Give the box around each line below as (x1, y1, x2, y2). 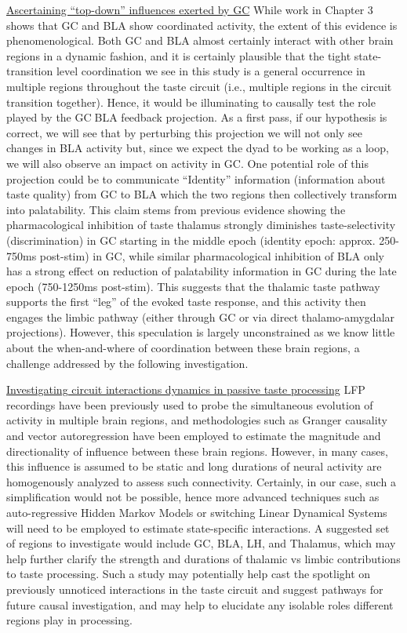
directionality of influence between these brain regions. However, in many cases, (6, 442, 388, 459)
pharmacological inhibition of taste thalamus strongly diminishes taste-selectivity (6, 216, 396, 233)
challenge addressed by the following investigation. (6, 355, 249, 371)
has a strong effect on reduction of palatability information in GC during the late (6, 263, 397, 279)
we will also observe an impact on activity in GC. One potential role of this (6, 155, 369, 171)
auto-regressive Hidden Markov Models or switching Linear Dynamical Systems (6, 504, 387, 520)
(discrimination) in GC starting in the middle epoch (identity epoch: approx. (6, 231, 376, 248)
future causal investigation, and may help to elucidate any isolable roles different (6, 596, 394, 613)
